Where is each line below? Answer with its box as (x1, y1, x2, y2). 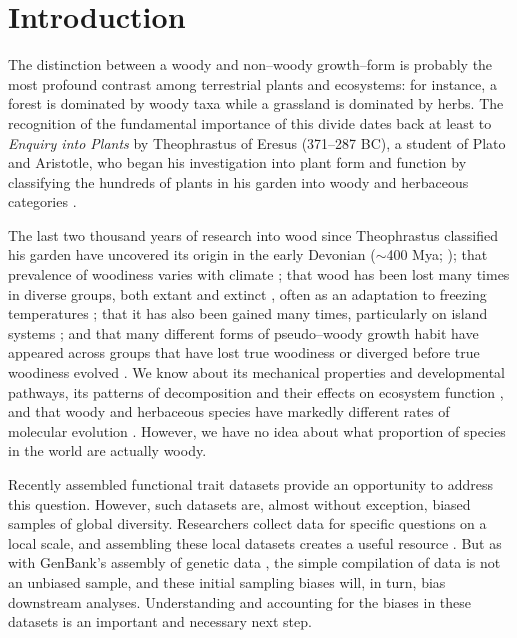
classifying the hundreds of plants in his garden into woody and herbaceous (8, 171, 469, 192)
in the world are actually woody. (8, 440, 207, 461)
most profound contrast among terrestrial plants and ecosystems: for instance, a (8, 73, 497, 94)
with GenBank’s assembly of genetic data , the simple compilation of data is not (8, 552, 501, 573)
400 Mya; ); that (386, 244, 488, 265)
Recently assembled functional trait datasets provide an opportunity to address (8, 474, 494, 494)
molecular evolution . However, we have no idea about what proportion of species (8, 420, 506, 441)
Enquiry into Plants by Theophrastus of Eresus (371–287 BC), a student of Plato (8, 132, 506, 153)
